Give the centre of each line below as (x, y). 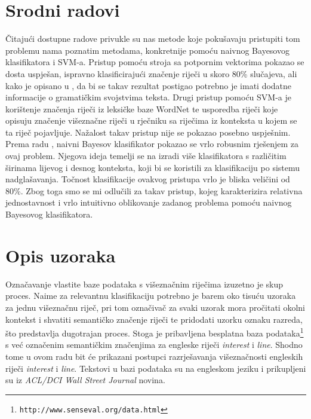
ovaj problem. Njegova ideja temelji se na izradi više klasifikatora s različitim (146, 156)
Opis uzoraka (61, 255)
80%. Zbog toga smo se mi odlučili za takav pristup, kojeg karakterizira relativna (154, 190)
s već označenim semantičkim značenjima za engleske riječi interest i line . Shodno (154, 345)
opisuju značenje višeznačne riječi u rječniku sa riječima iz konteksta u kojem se (151, 120)
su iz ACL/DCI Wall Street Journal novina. (85, 380)
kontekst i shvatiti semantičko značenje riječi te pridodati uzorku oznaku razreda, (154, 319)
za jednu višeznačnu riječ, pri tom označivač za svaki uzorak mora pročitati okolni (155, 307)
